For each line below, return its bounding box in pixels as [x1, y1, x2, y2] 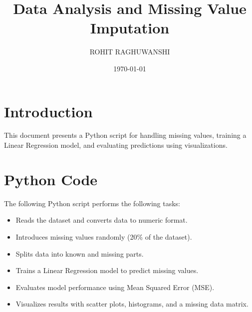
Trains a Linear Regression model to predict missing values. [15, 265, 199, 276]
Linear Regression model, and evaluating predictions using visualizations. [4, 140, 228, 150]
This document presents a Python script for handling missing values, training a [4, 130, 247, 140]
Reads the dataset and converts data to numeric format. [15, 215, 188, 225]
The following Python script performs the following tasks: [4, 198, 180, 208]
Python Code [4, 169, 98, 189]
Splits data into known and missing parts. [15, 248, 144, 259]
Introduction [4, 101, 93, 121]
